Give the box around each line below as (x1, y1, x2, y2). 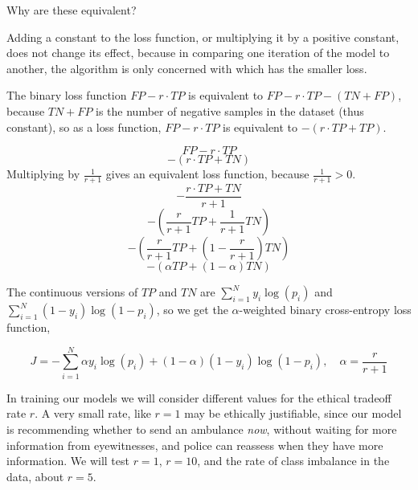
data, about (6, 468, 64, 484)
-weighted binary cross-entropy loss (239, 301, 412, 318)
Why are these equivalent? (6, 2, 137, 18)
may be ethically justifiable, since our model (184, 405, 402, 422)
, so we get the (156, 301, 228, 318)
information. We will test (6, 452, 129, 469)
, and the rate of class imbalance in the (197, 452, 390, 469)
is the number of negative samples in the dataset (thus (96, 102, 364, 119)
